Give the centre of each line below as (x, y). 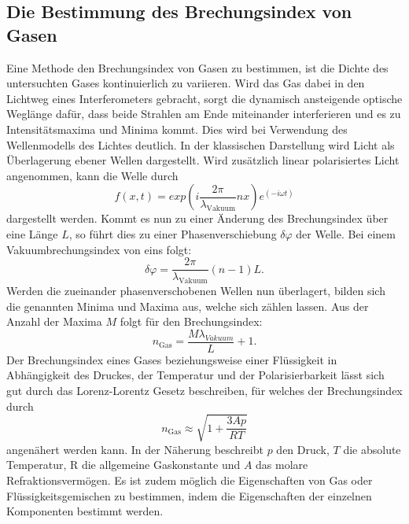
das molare (282, 465)
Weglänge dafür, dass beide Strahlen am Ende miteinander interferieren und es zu (204, 114)
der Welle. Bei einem (346, 233)
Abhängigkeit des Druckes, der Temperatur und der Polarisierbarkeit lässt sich (195, 375)
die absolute (372, 449)
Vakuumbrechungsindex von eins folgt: (99, 249)
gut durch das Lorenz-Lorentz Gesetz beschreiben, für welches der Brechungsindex (204, 391)
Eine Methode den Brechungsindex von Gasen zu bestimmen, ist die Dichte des (197, 67)
